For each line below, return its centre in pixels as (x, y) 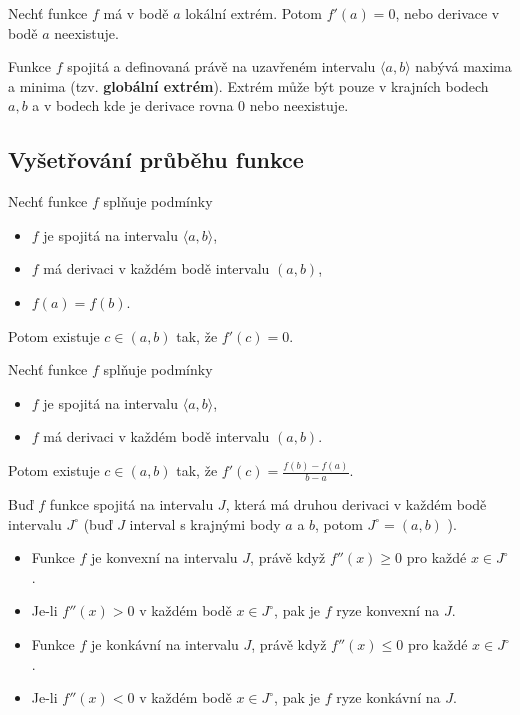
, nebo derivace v (447, 13)
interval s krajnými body (205, 523)
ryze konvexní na (388, 610)
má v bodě (136, 13)
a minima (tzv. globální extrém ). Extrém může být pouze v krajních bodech (248, 85)
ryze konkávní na (388, 697)
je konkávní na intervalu (164, 644)
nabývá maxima (463, 66)
